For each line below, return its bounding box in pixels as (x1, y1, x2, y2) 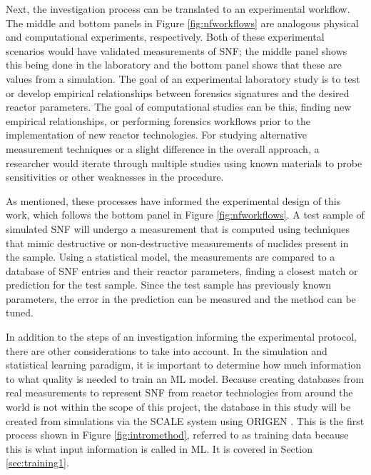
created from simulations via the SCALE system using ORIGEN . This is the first (6, 413, 365, 428)
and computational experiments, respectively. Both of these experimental (6, 29, 325, 44)
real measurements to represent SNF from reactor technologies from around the (6, 385, 353, 400)
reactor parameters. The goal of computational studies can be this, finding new (6, 99, 352, 114)
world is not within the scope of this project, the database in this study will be (6, 399, 351, 414)
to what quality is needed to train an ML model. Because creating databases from (6, 371, 365, 386)
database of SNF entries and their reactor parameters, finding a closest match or (6, 263, 358, 278)
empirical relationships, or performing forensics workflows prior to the (6, 113, 310, 128)
